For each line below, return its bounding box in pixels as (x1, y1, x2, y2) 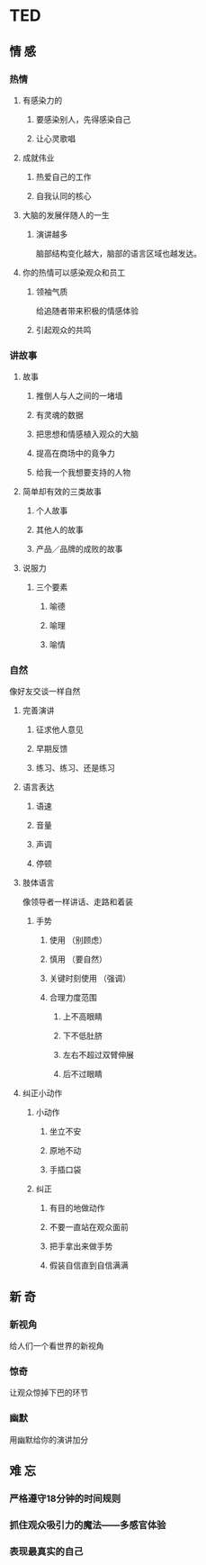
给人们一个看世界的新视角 (9, 1341, 104, 1352)
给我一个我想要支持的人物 (35, 467, 131, 478)
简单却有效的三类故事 (22, 486, 102, 497)
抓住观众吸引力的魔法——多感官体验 (9, 1518, 166, 1531)
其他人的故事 (35, 524, 84, 536)
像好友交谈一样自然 (9, 686, 81, 697)
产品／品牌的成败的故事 (35, 544, 123, 555)
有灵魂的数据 (35, 410, 84, 421)
